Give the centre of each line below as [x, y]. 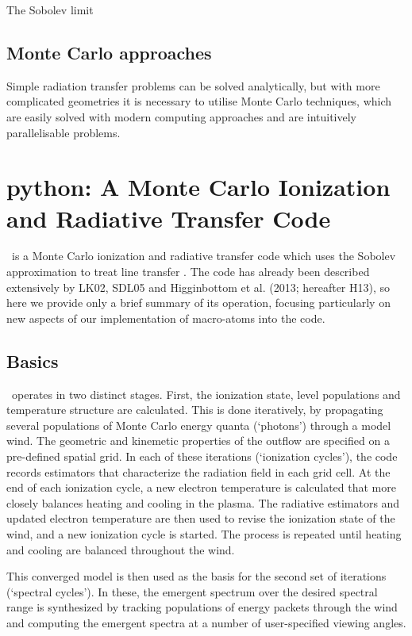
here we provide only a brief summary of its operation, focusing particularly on [198, 303]
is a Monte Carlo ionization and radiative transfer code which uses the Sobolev [204, 256]
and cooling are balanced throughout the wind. [121, 549]
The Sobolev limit [50, 10]
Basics [33, 360]
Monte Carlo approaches [109, 52]
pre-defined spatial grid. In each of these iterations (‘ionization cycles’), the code [202, 456]
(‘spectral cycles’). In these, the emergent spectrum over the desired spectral [192, 591]
